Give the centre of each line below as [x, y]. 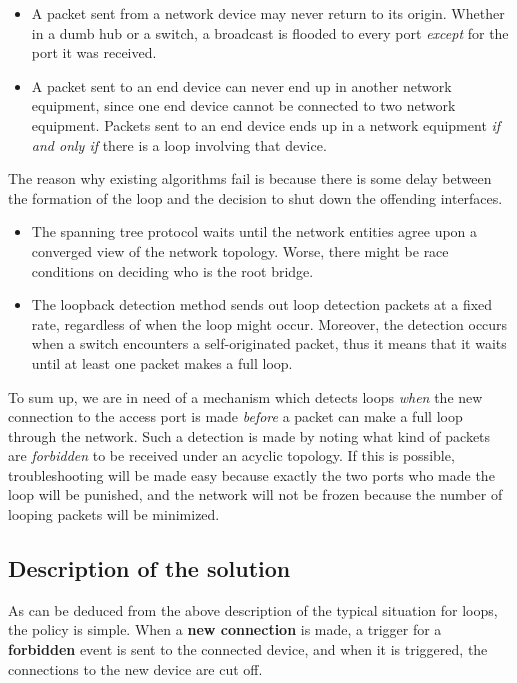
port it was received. [94, 52]
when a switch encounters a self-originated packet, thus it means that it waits [269, 343]
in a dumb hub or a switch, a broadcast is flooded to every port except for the [270, 32]
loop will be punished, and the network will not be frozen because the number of [255, 494]
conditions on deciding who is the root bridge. [172, 270]
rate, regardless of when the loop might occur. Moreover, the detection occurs [269, 323]
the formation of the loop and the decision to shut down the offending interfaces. [255, 197]
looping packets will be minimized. [114, 514]
